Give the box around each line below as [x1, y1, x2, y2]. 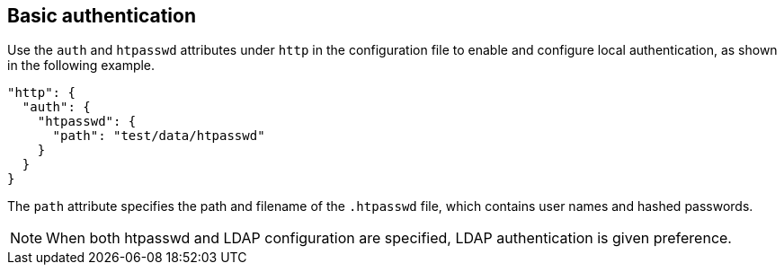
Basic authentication [7, 4, 196, 27]
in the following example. [7, 57, 156, 74]
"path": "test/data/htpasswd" [52, 128, 265, 144]
